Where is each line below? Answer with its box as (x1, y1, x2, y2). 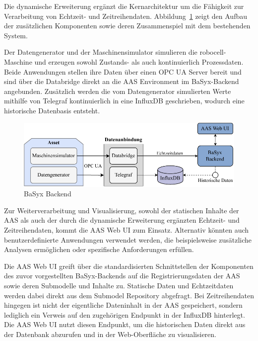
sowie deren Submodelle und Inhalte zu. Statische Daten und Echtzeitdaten (4, 280, 234, 290)
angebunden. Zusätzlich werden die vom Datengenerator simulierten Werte (4, 85, 231, 96)
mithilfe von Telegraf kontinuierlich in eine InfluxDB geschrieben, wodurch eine (4, 95, 245, 106)
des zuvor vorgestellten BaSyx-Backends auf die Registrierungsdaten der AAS (4, 270, 240, 281)
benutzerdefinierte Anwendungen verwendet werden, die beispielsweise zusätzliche (4, 234, 252, 245)
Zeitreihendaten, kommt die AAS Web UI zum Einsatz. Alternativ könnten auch (4, 225, 249, 235)
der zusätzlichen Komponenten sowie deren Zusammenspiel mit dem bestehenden (4, 20, 251, 31)
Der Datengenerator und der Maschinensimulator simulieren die (4, 47, 197, 57)
